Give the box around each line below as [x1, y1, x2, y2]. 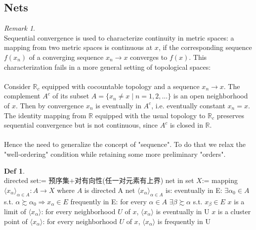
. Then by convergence [15, 100, 84, 110]
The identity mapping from [4, 110, 86, 120]
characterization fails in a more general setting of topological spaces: [4, 61, 211, 72]
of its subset [52, 91, 89, 101]
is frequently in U [157, 216, 211, 226]
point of [4, 216, 28, 226]
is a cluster [217, 206, 251, 216]
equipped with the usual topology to [95, 110, 206, 120]
